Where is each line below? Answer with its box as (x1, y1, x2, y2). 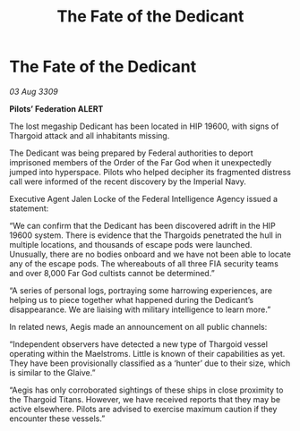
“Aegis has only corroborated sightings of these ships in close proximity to (9, 385, 284, 395)
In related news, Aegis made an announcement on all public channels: (9, 321, 268, 332)
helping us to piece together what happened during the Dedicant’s (9, 294, 253, 305)
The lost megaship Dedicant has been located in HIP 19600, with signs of (9, 121, 279, 131)
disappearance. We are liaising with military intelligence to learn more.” (9, 304, 271, 315)
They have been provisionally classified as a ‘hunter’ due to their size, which (9, 358, 291, 368)
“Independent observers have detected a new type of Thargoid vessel (9, 338, 269, 350)
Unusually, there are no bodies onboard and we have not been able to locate (9, 249, 291, 259)
